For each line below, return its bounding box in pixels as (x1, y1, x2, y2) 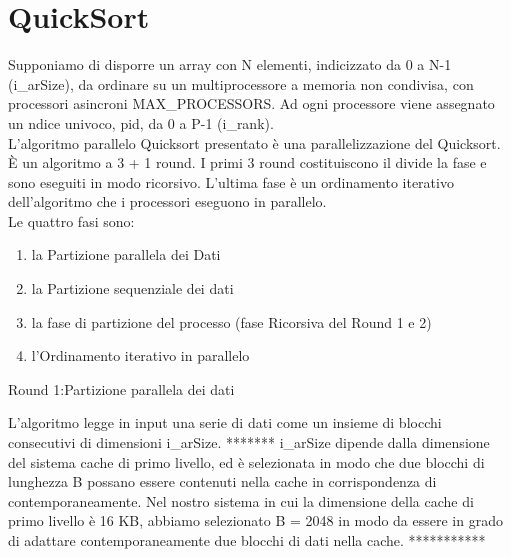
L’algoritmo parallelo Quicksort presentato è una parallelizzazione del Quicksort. (8, 132, 501, 153)
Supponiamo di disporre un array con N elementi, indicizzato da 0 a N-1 (8, 54, 452, 75)
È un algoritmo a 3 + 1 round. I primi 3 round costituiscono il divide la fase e (8, 152, 487, 173)
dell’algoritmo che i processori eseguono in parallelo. (8, 191, 327, 212)
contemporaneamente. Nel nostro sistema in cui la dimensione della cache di (8, 490, 474, 511)
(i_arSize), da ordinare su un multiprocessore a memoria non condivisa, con (8, 73, 474, 94)
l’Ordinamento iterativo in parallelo (31, 345, 250, 366)
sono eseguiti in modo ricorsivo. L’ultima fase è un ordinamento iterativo (8, 171, 454, 192)
